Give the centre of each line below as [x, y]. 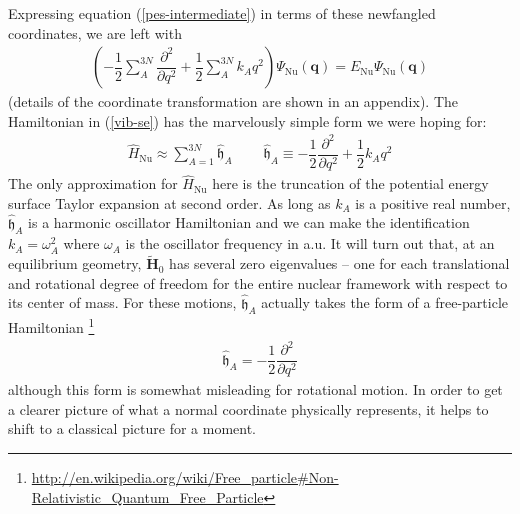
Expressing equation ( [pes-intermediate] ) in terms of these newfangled [222, 13]
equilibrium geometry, [75, 263]
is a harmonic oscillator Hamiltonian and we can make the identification [249, 222]
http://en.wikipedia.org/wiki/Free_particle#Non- [185, 477]
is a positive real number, [433, 202]
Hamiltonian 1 [51, 326]
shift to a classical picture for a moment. [132, 428]
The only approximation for [93, 183]
